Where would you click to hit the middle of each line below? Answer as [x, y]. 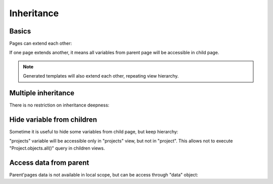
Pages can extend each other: [41, 44]
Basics [20, 31]
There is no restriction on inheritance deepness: [59, 105]
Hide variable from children [53, 119]
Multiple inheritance [42, 93]
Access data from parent [49, 162]
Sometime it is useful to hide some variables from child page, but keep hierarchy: [94, 132]
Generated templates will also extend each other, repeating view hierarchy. [101, 76]
